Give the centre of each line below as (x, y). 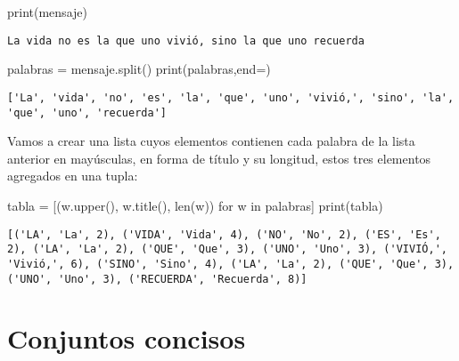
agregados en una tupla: (73, 176)
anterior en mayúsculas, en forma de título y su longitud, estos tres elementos (219, 158)
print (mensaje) (47, 12)
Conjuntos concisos (127, 338)
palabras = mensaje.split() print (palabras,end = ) (139, 69)
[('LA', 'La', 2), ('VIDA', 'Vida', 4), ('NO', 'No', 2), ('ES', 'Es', (224, 234)
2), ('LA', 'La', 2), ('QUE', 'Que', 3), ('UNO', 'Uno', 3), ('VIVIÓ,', (227, 249)
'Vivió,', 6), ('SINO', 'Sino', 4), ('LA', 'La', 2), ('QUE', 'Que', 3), (231, 264)
